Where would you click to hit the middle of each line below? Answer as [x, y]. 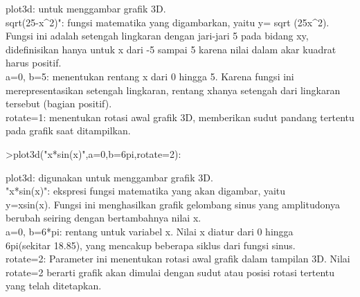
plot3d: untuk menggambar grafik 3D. [86, 8]
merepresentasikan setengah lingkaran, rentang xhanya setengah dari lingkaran [173, 90]
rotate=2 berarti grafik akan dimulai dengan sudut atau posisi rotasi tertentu [170, 272]
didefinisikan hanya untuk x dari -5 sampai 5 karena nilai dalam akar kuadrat [171, 49]
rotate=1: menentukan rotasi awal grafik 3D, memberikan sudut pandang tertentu [180, 117]
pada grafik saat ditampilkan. [68, 130]
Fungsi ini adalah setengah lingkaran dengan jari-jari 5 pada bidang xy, [157, 36]
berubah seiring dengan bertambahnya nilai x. [103, 218]
